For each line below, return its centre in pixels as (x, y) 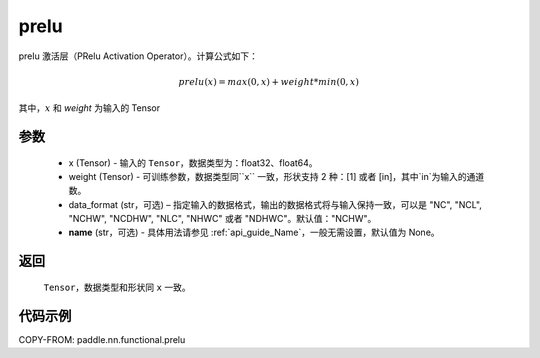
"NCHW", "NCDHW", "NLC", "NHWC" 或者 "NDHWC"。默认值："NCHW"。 (222, 219)
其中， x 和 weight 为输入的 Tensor (89, 108)
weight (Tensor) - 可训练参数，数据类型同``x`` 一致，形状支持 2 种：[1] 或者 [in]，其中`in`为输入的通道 (276, 176)
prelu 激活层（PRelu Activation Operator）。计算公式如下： (138, 56)
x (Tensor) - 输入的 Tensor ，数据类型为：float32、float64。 (193, 162)
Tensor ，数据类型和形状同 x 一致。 (117, 287)
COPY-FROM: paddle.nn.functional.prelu (102, 339)
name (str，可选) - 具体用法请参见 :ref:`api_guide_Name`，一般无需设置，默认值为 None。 (254, 232)
